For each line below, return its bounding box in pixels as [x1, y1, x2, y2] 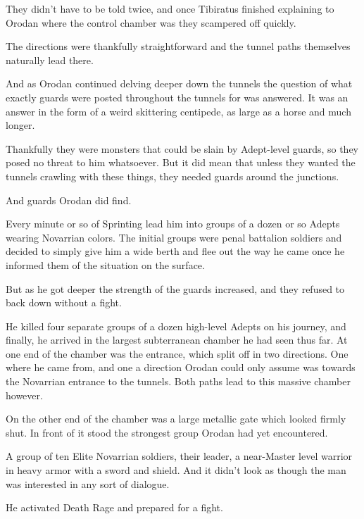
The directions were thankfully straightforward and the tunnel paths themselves [6, 39, 351, 54]
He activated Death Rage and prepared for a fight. [6, 500, 223, 515]
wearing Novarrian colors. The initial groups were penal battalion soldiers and [6, 230, 342, 244]
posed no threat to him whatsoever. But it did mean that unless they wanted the [6, 155, 356, 170]
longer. [6, 118, 35, 132]
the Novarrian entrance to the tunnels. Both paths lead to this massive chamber [6, 374, 351, 389]
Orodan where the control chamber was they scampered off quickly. [6, 15, 296, 30]
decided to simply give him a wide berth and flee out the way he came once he [6, 244, 345, 258]
